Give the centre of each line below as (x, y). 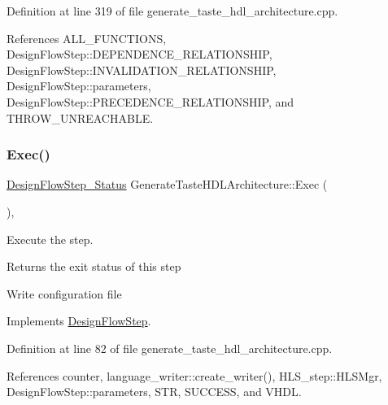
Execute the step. (50, 239)
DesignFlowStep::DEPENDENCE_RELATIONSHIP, (140, 54)
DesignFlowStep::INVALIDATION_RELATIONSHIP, (142, 70)
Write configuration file (64, 293)
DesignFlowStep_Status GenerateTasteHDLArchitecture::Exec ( (167, 184)
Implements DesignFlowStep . (79, 321)
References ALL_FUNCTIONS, (87, 38)
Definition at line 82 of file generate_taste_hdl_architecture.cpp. (170, 348)
